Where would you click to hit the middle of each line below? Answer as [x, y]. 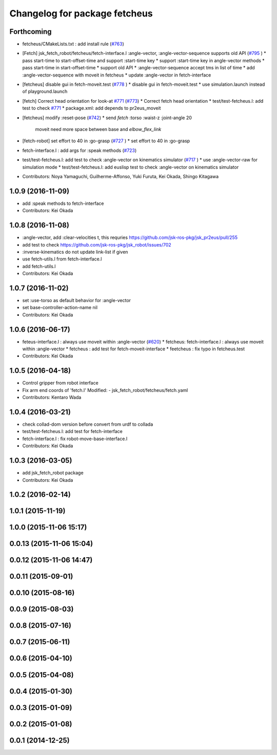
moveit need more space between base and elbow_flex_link [98, 129]
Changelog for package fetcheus [81, 13]
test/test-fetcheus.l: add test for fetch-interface [72, 431]
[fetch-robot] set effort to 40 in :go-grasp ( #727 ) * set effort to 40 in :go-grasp [106, 141]
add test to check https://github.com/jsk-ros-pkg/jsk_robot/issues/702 [97, 244]
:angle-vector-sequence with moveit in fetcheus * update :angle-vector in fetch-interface [117, 75]
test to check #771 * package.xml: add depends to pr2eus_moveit [92, 108]
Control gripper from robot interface [60, 383]
